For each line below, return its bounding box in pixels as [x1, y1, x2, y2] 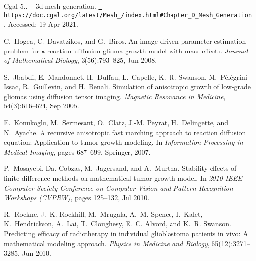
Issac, [4, 81, 21, 92]
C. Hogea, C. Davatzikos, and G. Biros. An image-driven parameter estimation [4, 35, 246, 46]
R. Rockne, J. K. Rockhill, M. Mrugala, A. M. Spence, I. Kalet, [4, 209, 203, 219]
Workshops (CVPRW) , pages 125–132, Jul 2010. [4, 192, 150, 203]
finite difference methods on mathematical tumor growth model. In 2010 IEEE [4, 173, 242, 183]
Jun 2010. [22, 248, 51, 258]
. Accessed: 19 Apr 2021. [4, 19, 78, 29]
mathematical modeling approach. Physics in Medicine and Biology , [4, 238, 210, 248]
